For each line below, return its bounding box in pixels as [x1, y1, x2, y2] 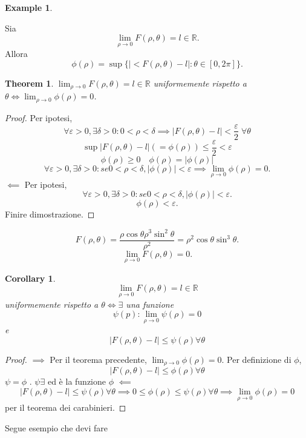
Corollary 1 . [5, 271, 56, 284]
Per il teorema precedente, [50, 353, 147, 366]
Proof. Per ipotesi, [5, 111, 73, 124]
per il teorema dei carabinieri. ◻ [5, 401, 126, 414]
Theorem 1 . [5, 77, 54, 89]
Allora [5, 47, 28, 60]
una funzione [126, 297, 174, 310]
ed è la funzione [47, 375, 106, 388]
